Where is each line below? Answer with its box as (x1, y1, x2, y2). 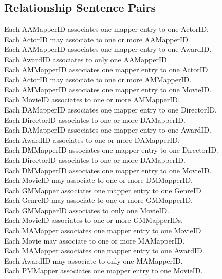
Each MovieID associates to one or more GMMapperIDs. (4, 215, 183, 226)
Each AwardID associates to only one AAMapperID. (4, 53, 169, 64)
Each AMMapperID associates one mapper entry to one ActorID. (4, 64, 210, 75)
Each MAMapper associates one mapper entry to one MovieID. (4, 225, 203, 236)
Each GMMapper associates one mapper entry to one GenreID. (4, 184, 203, 195)
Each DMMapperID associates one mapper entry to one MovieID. (4, 164, 212, 175)
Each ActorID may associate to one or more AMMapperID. (4, 74, 192, 85)
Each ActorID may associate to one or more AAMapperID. (4, 33, 190, 44)
